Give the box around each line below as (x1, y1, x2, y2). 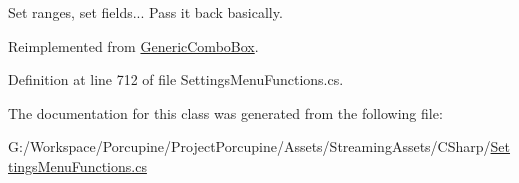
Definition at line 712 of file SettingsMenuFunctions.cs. (8, 69, 344, 90)
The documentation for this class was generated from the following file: (8, 102, 443, 123)
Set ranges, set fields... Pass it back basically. (8, 2, 283, 22)
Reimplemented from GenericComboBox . (8, 35, 259, 56)
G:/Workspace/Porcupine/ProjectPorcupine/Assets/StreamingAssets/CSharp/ (8, 136, 491, 157)
